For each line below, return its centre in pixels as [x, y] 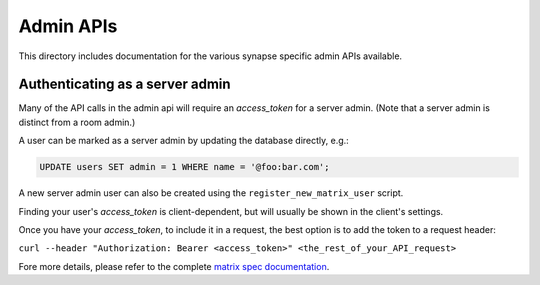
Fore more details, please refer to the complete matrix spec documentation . [174, 266]
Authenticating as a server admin [124, 84]
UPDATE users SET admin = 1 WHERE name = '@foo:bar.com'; [184, 167]
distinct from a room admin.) [77, 122]
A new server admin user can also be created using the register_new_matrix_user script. [211, 193]
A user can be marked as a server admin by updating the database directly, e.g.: [183, 141]
